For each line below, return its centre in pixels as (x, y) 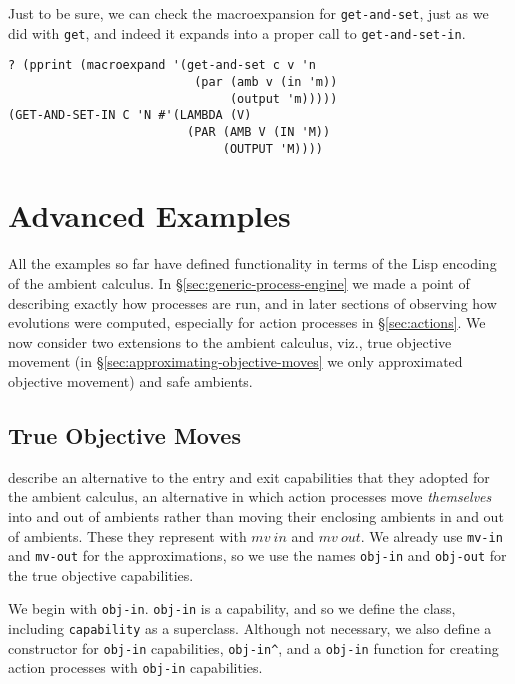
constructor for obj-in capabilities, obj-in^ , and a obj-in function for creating (253, 647)
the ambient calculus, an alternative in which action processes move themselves (250, 496)
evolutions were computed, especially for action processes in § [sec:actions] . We (247, 322)
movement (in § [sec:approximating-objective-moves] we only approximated (235, 361)
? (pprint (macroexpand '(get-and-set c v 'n (162, 65)
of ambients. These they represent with (127, 535)
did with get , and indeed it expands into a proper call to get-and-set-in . (237, 32)
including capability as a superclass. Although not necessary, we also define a (250, 628)
